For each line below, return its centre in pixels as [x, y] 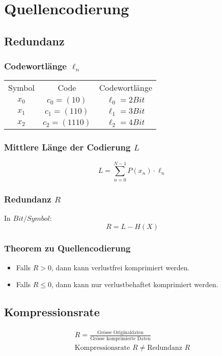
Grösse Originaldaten [120, 333]
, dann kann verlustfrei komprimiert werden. [121, 267]
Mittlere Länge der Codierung [67, 147]
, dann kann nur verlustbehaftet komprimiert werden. [135, 284]
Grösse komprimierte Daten [120, 338]
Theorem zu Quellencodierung [67, 248]
